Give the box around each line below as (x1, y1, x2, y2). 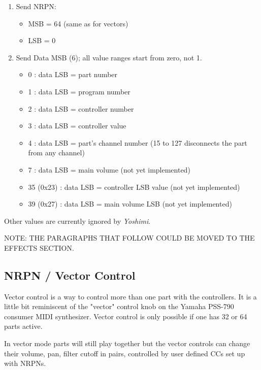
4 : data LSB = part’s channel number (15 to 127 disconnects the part (28, 137, 247, 148)
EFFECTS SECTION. (4, 242, 74, 253)
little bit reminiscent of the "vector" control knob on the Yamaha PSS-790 (4, 301, 234, 312)
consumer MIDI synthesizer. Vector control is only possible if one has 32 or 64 (4, 311, 247, 321)
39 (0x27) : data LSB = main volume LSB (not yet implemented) (28, 198, 232, 209)
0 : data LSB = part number (28, 69, 118, 80)
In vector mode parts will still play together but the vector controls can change (4, 338, 250, 349)
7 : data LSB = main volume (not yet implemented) (28, 164, 190, 175)
